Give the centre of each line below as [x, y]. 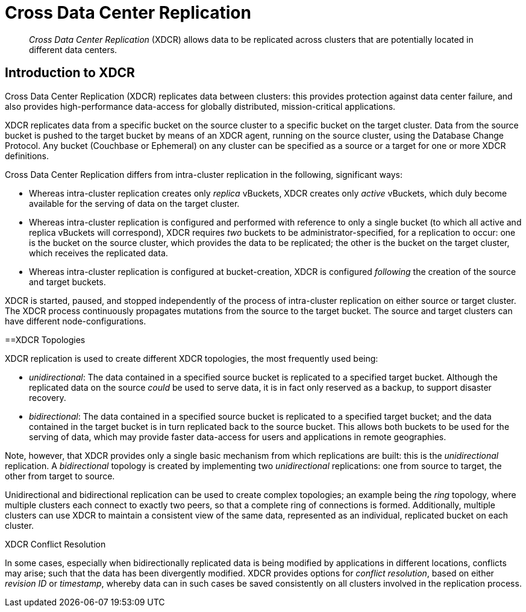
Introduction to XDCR [70, 73]
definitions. [27, 156]
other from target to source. [60, 476]
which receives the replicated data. [99, 253]
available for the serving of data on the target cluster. [134, 203]
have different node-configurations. [76, 321]
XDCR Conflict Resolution [55, 544]
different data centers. [73, 49]
